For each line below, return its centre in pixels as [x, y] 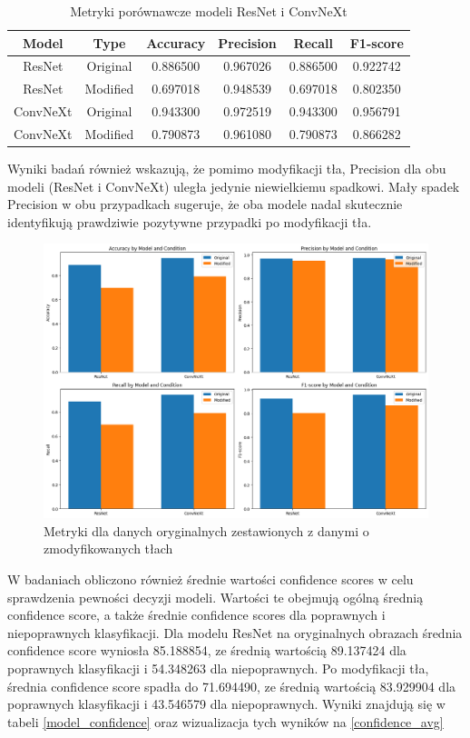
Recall [313, 42]
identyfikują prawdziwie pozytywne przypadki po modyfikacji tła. [190, 221]
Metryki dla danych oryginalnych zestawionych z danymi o [206, 530]
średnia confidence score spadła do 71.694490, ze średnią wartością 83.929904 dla [232, 686]
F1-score [377, 42]
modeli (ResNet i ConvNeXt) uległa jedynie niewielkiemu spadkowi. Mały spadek [234, 186]
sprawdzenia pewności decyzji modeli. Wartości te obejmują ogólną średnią [215, 597]
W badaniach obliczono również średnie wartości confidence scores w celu [211, 579]
